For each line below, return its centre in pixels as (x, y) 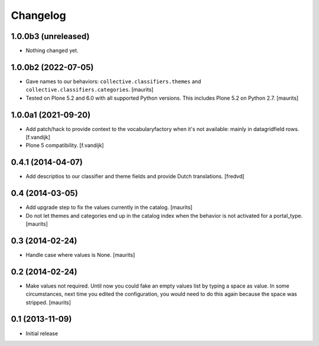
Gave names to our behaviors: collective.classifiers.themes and (113, 81)
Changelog (38, 15)
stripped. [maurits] (48, 302)
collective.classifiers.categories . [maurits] (89, 90)
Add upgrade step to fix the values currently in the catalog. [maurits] (109, 207)
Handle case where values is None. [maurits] (80, 254)
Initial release (42, 333)
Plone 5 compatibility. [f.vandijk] (65, 145)
